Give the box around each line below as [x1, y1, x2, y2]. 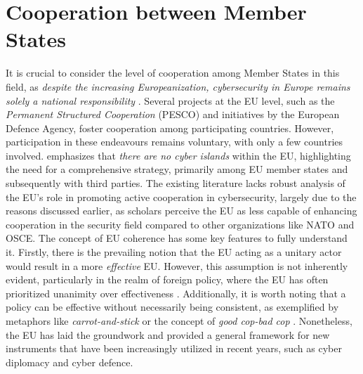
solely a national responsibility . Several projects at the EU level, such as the [6, 93, 335, 108]
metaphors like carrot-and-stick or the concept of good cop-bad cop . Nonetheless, [6, 314, 352, 328]
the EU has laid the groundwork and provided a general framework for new [6, 327, 330, 342]
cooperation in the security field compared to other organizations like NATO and [6, 217, 355, 231]
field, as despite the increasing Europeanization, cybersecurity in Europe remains [6, 79, 350, 93]
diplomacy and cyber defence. [6, 354, 133, 369]
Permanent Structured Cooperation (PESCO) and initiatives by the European [6, 107, 340, 122]
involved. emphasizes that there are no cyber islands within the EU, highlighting [6, 148, 351, 162]
